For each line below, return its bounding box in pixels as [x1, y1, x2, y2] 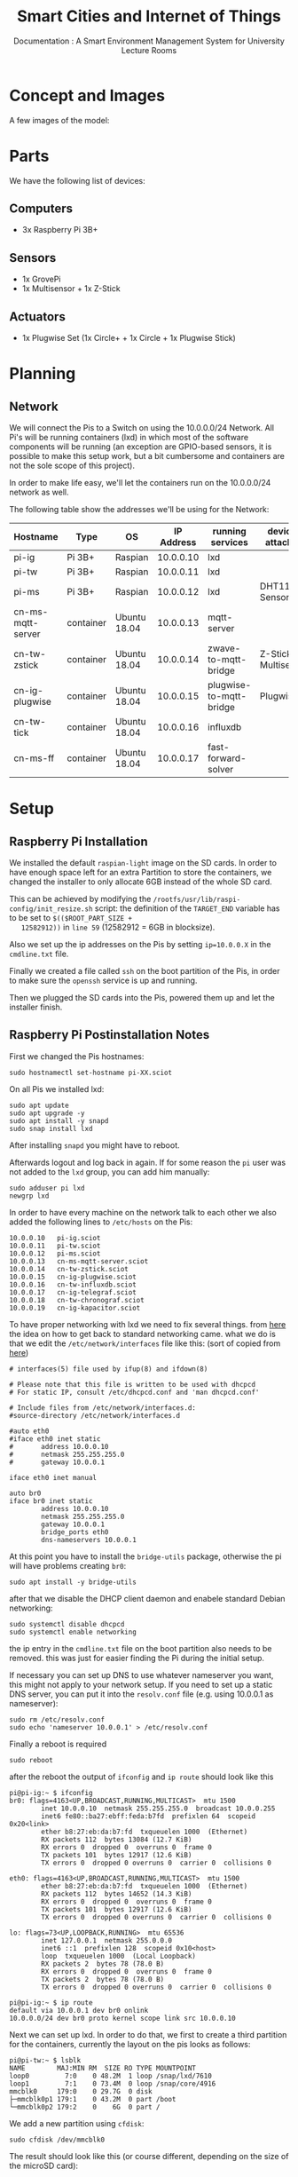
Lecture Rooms [121, 44, 177, 55]
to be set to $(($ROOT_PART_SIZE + [9, 913, 133, 923]
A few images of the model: [9, 115, 110, 125]
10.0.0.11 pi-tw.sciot [9, 1241, 101, 1250]
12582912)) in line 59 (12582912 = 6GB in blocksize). [20, 922, 216, 933]
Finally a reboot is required [9, 1738, 107, 1749]
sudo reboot [9, 1755, 53, 1764]
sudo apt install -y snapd [9, 1116, 109, 1125]
